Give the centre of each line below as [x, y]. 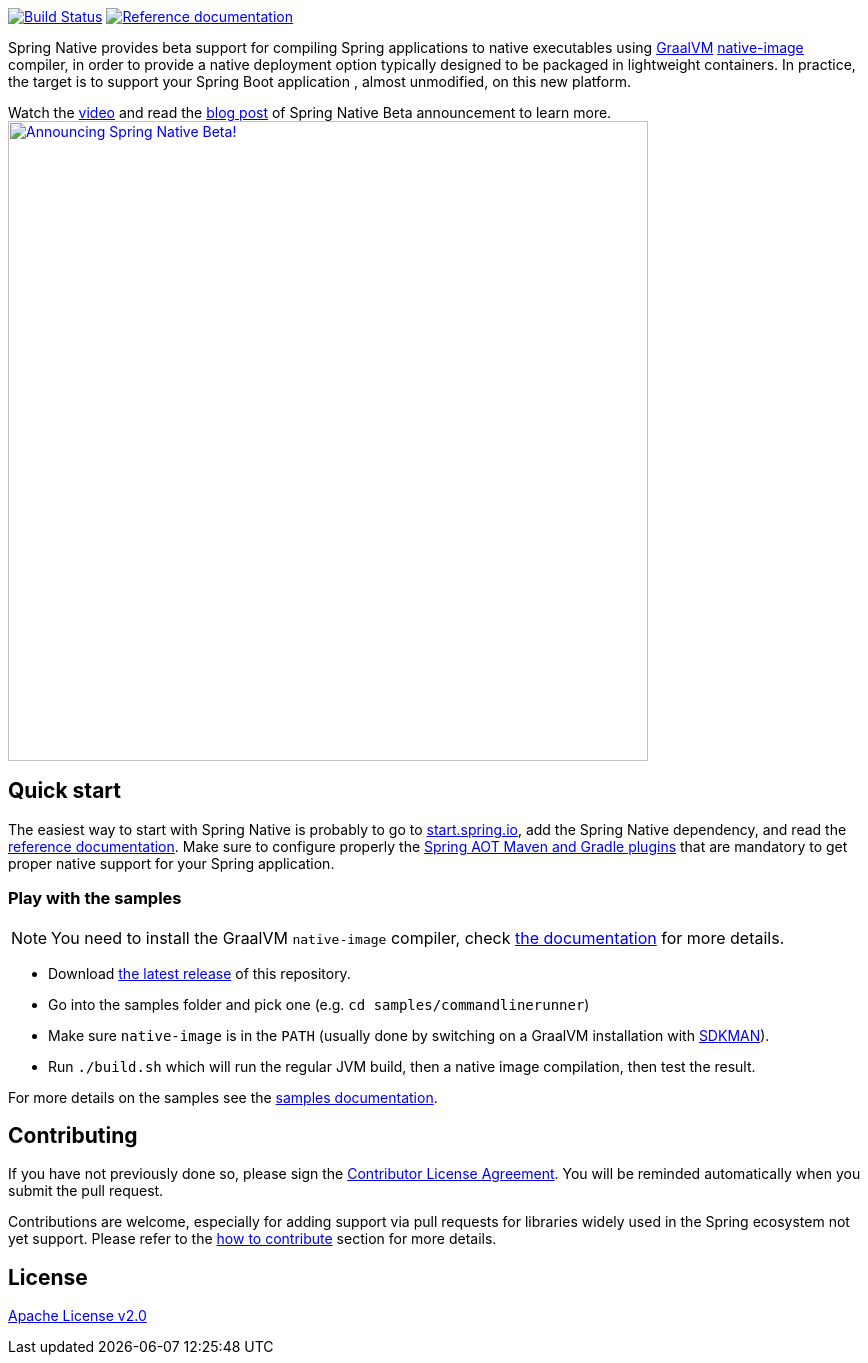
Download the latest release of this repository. [199, 973]
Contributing [73, 1136]
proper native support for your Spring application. [171, 863]
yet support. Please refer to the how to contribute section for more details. [252, 1239]
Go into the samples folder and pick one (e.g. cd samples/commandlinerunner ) [319, 1004]
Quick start [64, 791]
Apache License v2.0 [77, 1316]
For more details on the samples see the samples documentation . [223, 1097]
